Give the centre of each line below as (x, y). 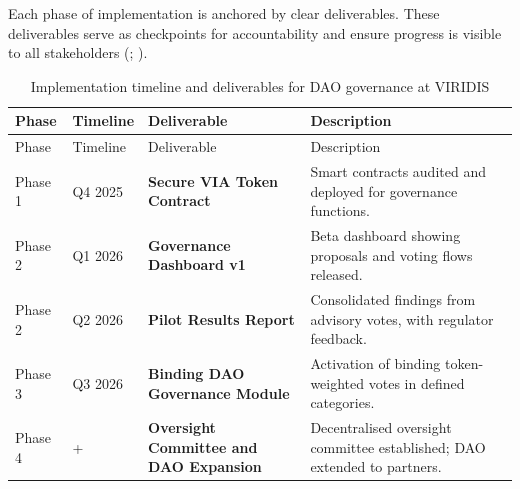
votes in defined (416, 382)
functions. (340, 210)
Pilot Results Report (221, 318)
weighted (337, 382)
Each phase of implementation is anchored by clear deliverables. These (224, 13)
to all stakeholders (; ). (78, 52)
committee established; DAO (398, 446)
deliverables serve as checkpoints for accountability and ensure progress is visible (255, 32)
